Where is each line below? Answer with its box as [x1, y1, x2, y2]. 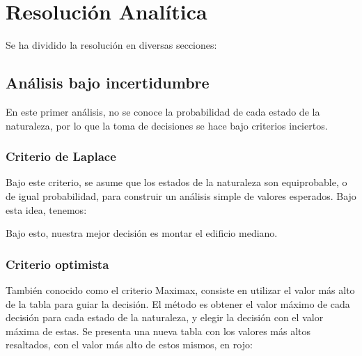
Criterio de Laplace [6, 148, 116, 165]
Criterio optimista [6, 255, 109, 272]
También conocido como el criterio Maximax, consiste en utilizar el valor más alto [6, 282, 355, 297]
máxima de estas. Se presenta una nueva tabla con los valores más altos [6, 323, 311, 338]
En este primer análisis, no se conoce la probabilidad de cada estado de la [6, 104, 320, 118]
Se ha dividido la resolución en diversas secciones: [6, 38, 217, 52]
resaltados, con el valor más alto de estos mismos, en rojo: [6, 337, 253, 352]
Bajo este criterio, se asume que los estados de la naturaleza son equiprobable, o [6, 175, 347, 189]
